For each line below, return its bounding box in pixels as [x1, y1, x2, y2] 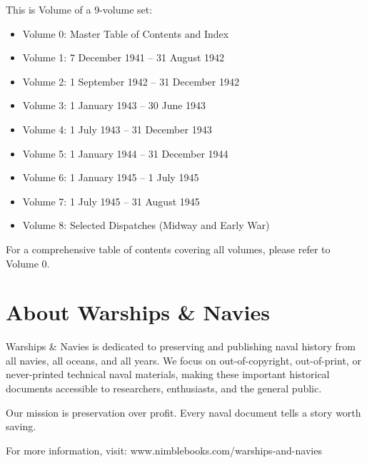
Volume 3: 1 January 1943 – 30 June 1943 [22, 98, 206, 113]
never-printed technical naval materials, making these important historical [6, 367, 330, 382]
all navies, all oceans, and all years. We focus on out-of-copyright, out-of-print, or [6, 352, 361, 367]
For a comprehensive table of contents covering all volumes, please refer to [6, 241, 331, 256]
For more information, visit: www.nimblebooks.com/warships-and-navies [6, 442, 322, 457]
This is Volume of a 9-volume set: [6, 2, 153, 16]
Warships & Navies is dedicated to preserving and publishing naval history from [6, 339, 356, 354]
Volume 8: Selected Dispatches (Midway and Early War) [22, 218, 270, 233]
